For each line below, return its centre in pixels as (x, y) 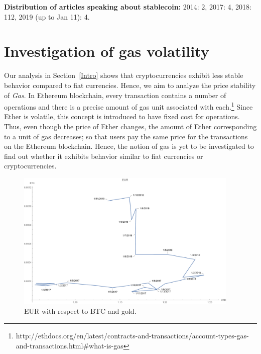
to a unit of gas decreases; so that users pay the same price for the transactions (126, 136)
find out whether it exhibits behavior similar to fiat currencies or (104, 156)
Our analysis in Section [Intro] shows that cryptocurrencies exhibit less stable (124, 75)
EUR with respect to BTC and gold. (80, 311)
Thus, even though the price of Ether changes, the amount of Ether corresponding (130, 126)
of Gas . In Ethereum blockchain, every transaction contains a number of (115, 95)
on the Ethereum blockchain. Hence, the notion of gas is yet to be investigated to (129, 146)
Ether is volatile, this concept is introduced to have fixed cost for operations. (122, 116)
